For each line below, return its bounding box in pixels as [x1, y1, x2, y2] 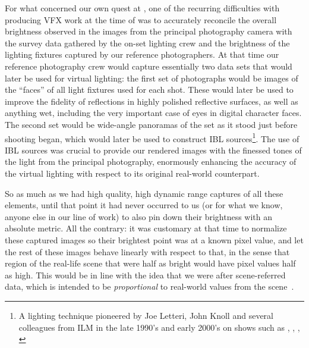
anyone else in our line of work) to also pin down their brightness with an [5, 210, 273, 222]
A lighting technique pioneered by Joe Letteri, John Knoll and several [18, 309, 273, 321]
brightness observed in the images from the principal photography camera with [5, 25, 292, 37]
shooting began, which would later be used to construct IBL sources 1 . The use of [5, 130, 299, 145]
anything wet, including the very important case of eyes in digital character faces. [5, 106, 302, 119]
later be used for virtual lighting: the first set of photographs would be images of [5, 71, 298, 84]
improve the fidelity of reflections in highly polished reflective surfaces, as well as [5, 95, 298, 107]
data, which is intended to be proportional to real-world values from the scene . [5, 280, 294, 293]
